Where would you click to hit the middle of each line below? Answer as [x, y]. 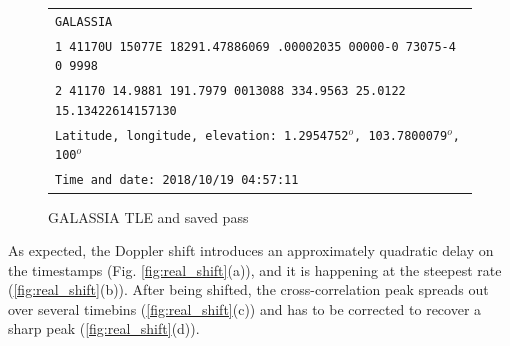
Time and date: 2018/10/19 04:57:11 [177, 180]
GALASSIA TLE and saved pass [148, 216]
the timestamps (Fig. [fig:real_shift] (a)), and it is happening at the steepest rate [255, 269]
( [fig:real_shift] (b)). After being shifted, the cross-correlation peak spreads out [248, 289]
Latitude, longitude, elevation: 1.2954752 [202, 135]
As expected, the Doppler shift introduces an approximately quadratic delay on [251, 250]
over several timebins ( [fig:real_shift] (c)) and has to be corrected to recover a [245, 308]
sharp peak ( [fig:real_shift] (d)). [104, 328]
